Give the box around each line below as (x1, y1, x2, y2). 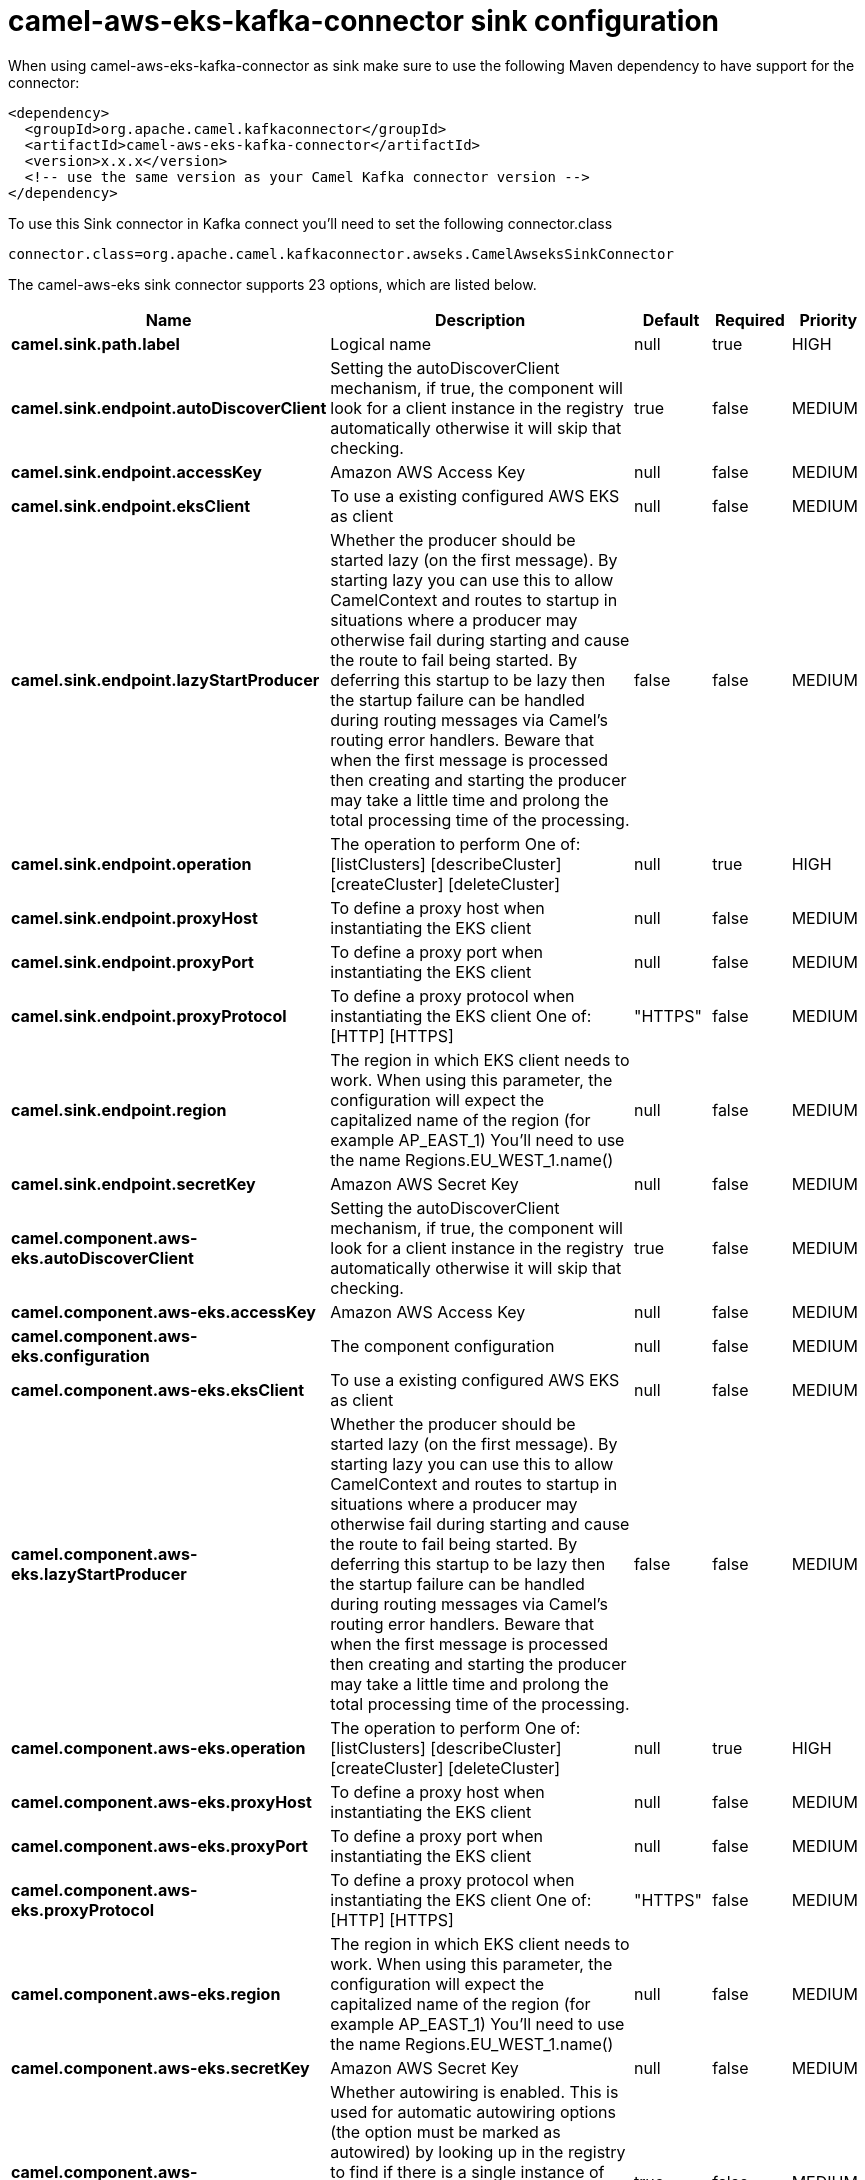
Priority (799, 309, 858, 330)
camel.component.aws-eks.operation (11, 1737, 306, 1758)
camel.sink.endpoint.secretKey (11, 1173, 256, 1194)
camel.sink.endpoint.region (11, 1099, 227, 1120)
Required (714, 309, 785, 330)
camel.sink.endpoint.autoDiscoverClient (11, 397, 327, 418)
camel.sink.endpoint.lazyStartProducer (11, 669, 320, 690)
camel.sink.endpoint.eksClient (11, 495, 251, 516)
